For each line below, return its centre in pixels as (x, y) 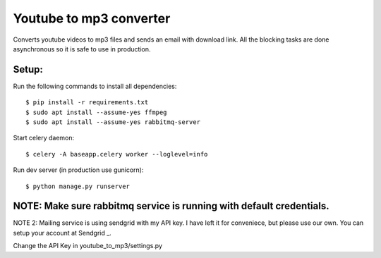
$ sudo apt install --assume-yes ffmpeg (96, 112)
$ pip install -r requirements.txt (87, 103)
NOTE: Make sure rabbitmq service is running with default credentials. (171, 206)
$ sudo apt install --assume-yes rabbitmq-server (113, 122)
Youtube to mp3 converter (92, 18)
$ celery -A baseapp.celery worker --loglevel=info (117, 154)
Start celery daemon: (44, 138)
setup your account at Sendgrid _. (62, 233)
